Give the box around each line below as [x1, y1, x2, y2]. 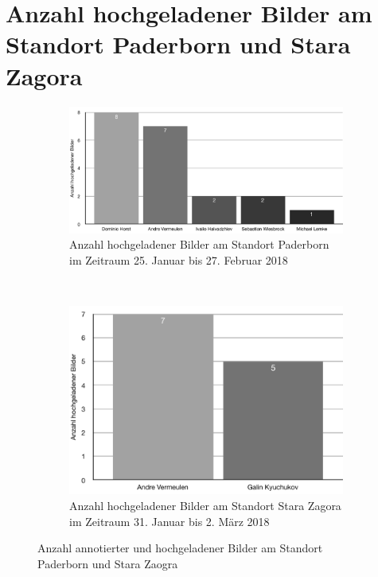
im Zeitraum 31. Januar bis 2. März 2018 [69, 512, 270, 529]
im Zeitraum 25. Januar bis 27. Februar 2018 [69, 251, 288, 268]
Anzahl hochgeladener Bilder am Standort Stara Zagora [69, 497, 341, 514]
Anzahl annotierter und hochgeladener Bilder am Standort [37, 540, 323, 556]
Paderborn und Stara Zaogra [37, 555, 178, 571]
